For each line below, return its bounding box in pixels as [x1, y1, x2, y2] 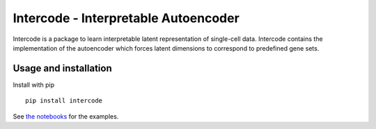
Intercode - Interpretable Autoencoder [13, 10, 240, 26]
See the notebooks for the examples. [13, 112, 119, 121]
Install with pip [13, 80, 55, 89]
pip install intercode [25, 97, 103, 105]
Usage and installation [13, 62, 112, 74]
